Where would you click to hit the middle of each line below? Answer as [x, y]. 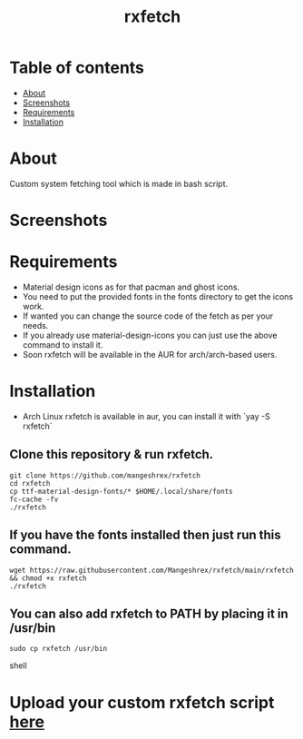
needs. [35, 325]
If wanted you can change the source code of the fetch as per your [148, 316]
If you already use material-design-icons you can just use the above [150, 335]
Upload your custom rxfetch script [142, 702]
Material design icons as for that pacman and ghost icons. [131, 287]
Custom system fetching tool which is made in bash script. [119, 183]
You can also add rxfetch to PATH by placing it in [149, 613]
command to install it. [63, 345]
